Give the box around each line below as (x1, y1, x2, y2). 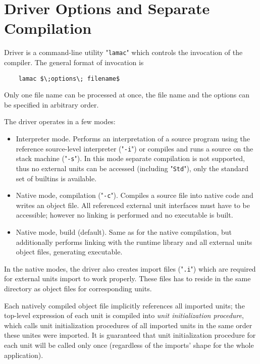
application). (4, 349, 43, 360)
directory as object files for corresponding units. (4, 283, 152, 294)
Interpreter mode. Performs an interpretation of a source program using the (16, 133, 250, 143)
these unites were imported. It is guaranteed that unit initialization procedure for (4, 330, 256, 340)
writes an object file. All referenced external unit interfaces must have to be (16, 199, 250, 210)
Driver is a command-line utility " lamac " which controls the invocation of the (4, 47, 243, 58)
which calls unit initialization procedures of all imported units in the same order (4, 320, 252, 330)
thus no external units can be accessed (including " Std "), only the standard (16, 163, 249, 173)
